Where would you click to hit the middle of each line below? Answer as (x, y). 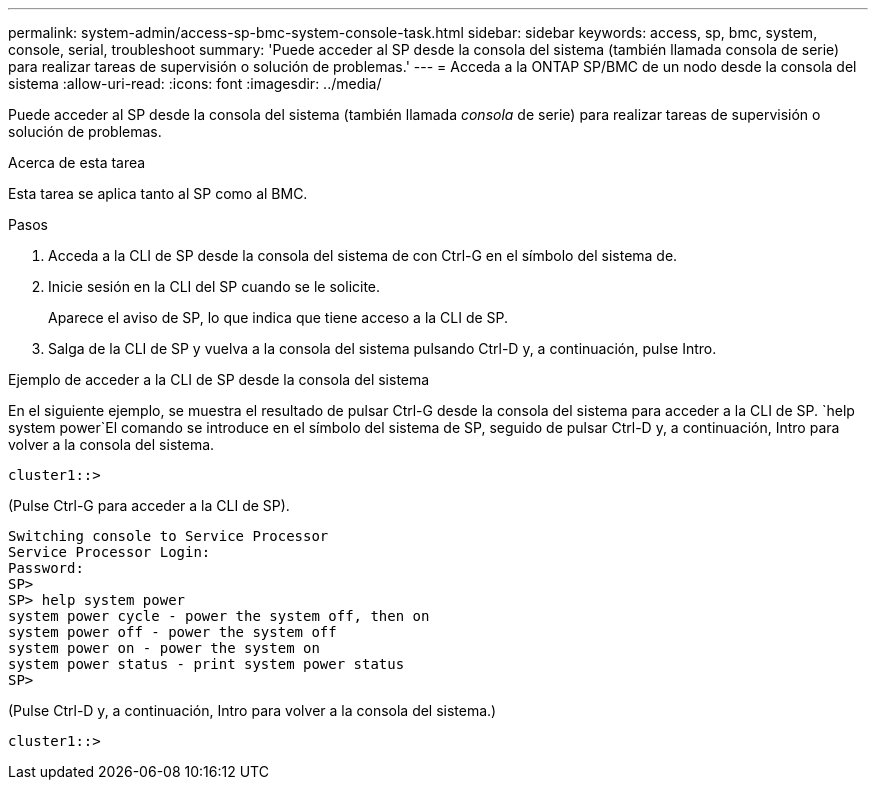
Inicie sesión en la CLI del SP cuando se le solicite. (214, 286)
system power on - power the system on (164, 648)
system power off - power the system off (172, 632)
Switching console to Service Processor (168, 536)
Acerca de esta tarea (77, 162)
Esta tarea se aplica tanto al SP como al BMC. (158, 193)
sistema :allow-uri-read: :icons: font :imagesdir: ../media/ (195, 83)
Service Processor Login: (109, 552)
